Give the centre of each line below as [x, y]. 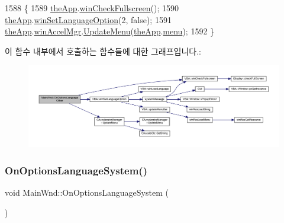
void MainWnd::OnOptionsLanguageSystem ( [87, 192]
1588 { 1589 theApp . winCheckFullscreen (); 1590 [92, 8]
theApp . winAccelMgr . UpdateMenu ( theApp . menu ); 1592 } [110, 31]
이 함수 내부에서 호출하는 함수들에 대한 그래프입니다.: [103, 51]
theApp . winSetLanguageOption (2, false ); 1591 [88, 19]
